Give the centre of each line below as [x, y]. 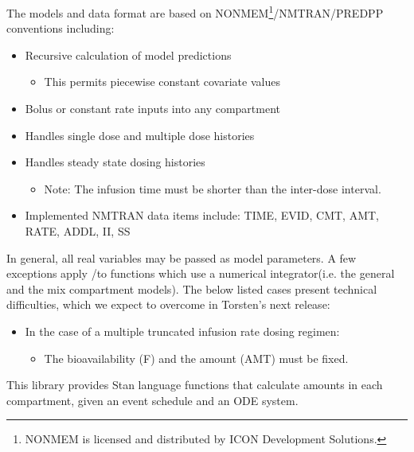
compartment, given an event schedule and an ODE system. [152, 400]
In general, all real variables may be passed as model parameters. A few [182, 257]
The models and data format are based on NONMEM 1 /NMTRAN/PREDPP [195, 12]
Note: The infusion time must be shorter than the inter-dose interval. [213, 188]
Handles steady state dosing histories [115, 162]
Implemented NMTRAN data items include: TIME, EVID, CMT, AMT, [202, 215]
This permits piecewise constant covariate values [162, 82]
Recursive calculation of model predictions [128, 55]
